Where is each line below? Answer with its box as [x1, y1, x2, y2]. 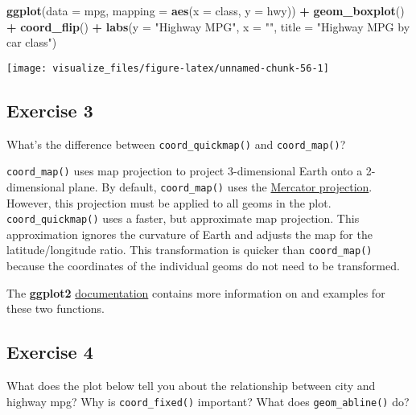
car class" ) [6, 34, 57, 51]
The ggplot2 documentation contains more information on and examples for [6, 284, 385, 301]
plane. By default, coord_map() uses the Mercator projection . [68, 178, 373, 195]
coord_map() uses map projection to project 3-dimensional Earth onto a [6, 162, 363, 179]
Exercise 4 [6, 339, 93, 364]
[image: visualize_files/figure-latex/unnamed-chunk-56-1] [6, 62, 329, 74]
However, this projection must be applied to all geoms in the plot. [6, 194, 332, 211]
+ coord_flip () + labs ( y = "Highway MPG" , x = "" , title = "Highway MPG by [6, 18, 410, 35]
